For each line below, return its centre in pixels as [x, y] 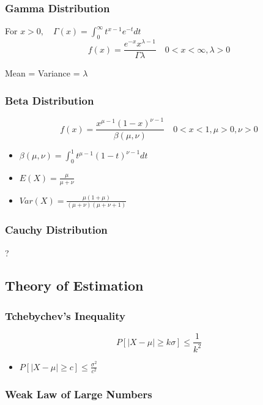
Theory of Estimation [74, 285]
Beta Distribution [50, 100]
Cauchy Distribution [56, 230]
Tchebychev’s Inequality [65, 315]
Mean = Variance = [43, 73]
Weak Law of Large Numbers [79, 394]
